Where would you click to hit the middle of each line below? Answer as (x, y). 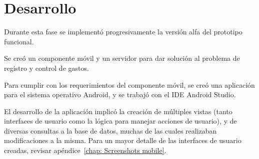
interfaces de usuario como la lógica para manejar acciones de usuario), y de (120, 121)
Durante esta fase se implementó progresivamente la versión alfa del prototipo (123, 32)
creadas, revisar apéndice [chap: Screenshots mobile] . (85, 150)
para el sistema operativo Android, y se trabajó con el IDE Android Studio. (120, 94)
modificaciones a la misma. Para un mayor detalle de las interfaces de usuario (123, 140)
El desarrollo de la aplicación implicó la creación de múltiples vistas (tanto (118, 111)
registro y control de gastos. (46, 68)
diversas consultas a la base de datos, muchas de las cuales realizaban (110, 130)
